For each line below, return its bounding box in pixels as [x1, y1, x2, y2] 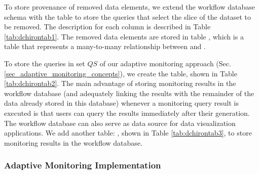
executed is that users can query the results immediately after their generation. [4, 107, 250, 118]
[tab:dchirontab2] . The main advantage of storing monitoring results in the [4, 78, 236, 89]
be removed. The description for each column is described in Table [4, 21, 211, 32]
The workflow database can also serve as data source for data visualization [4, 117, 236, 128]
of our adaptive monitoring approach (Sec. [99, 58, 231, 68]
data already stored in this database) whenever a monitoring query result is [4, 98, 239, 108]
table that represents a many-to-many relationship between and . [4, 41, 206, 52]
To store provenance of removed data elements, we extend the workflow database [4, 2, 255, 12]
